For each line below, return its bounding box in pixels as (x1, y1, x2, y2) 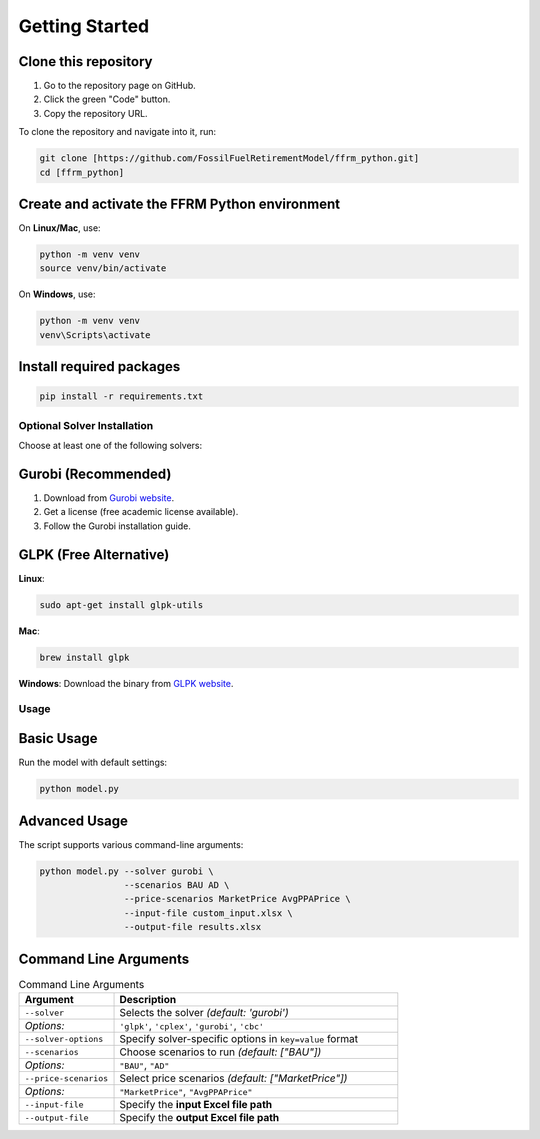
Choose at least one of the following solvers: (18, 440, 203, 452)
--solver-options (24, 1033, 104, 1044)
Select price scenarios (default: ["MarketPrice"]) (119, 1071, 348, 1085)
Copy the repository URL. (43, 107, 149, 119)
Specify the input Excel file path (119, 1098, 273, 1112)
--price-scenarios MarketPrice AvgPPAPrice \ (123, 893, 351, 905)
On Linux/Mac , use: (18, 222, 101, 234)
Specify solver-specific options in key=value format (119, 1032, 359, 1046)
